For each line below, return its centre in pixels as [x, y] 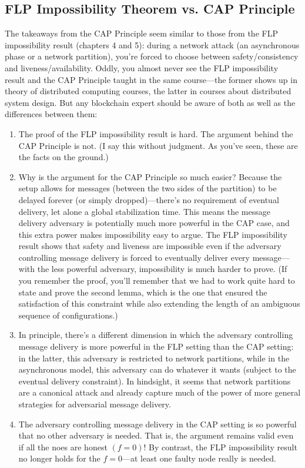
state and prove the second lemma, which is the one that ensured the [143, 292]
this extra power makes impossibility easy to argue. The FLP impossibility [153, 234]
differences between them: [51, 114]
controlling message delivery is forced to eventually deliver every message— [154, 257]
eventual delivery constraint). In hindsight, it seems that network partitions [155, 381]
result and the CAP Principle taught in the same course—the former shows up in [151, 79]
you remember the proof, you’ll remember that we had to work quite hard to [157, 281]
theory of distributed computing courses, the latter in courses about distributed [148, 91]
